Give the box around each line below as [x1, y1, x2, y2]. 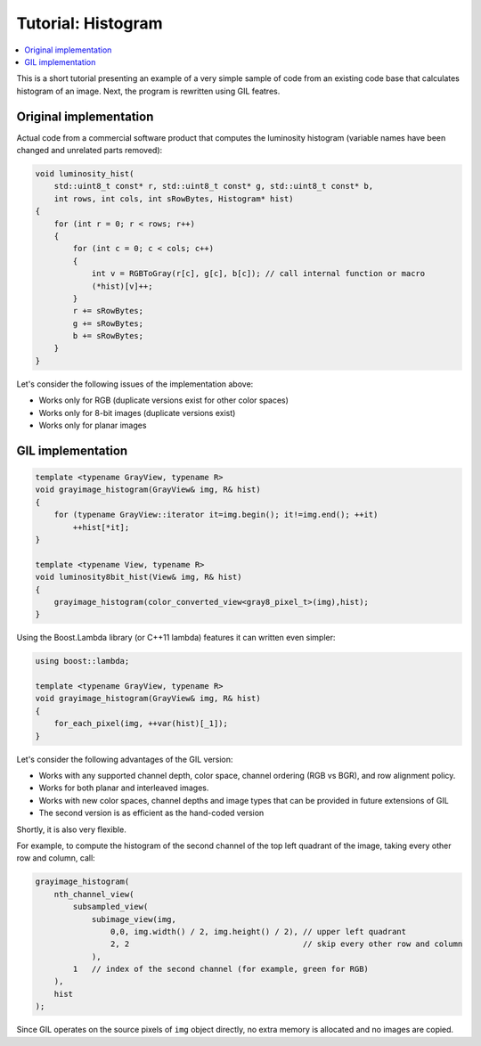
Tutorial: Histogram [16, 13, 164, 33]
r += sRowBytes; [72, 306, 144, 316]
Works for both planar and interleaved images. [38, 782, 209, 793]
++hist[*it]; [72, 522, 130, 532]
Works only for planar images [38, 420, 147, 431]
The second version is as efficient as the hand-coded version [38, 807, 265, 819]
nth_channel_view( [53, 889, 135, 899]
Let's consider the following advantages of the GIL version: [16, 754, 233, 764]
